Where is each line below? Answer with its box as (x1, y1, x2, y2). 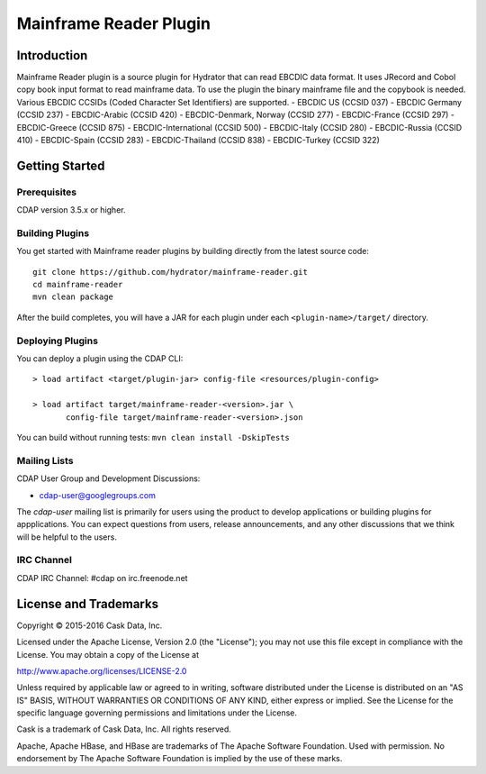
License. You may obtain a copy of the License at (16, 649, 200, 660)
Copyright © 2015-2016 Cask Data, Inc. (16, 620, 163, 631)
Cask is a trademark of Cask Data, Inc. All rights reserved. (16, 724, 231, 734)
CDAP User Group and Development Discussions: (16, 473, 201, 484)
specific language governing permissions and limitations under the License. (16, 707, 297, 718)
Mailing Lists (16, 454, 74, 467)
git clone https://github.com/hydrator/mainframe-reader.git (32, 267, 308, 277)
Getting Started (16, 158, 105, 173)
